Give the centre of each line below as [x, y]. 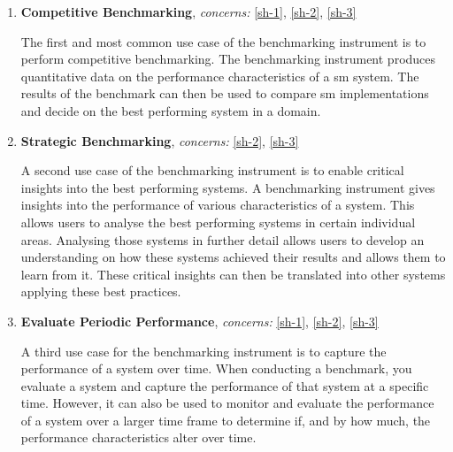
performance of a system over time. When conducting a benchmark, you [216, 368]
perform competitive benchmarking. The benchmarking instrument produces [228, 59]
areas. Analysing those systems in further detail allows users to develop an [223, 239]
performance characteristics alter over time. [138, 437]
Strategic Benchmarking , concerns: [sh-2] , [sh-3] [160, 140]
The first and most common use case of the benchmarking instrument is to [223, 41]
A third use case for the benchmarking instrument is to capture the [203, 351]
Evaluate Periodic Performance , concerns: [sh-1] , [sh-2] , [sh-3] [200, 321]
